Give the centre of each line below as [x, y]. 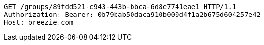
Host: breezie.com [39, 22]
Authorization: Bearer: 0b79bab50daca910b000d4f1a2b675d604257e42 [132, 15]
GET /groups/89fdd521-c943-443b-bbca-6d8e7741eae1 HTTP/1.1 [120, 7]
